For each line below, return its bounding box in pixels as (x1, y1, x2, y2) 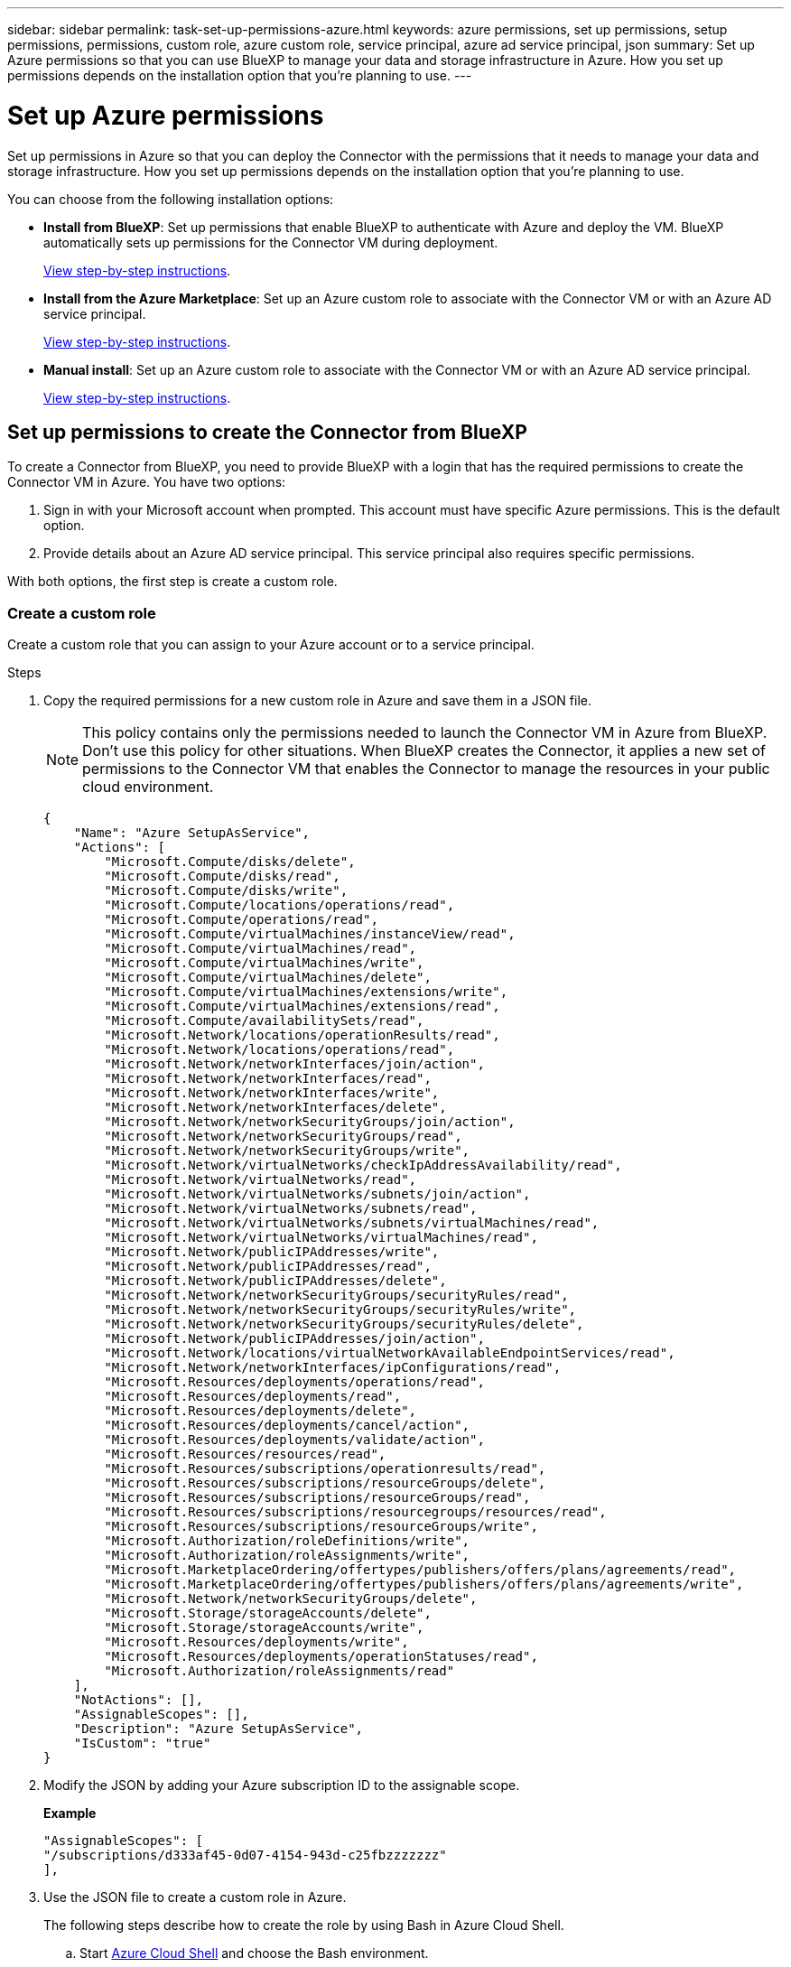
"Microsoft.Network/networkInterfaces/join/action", (104, 1057, 485, 1072)
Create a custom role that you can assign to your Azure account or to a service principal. (7, 637, 535, 653)
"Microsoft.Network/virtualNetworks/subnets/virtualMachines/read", (104, 1216, 600, 1231)
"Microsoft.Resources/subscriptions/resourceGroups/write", (104, 1519, 538, 1534)
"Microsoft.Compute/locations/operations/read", (104, 898, 455, 913)
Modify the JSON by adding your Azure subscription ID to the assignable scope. (43, 1777, 520, 1794)
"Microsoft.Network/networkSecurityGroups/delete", (104, 1591, 478, 1607)
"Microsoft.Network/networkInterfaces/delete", (104, 1100, 447, 1115)
